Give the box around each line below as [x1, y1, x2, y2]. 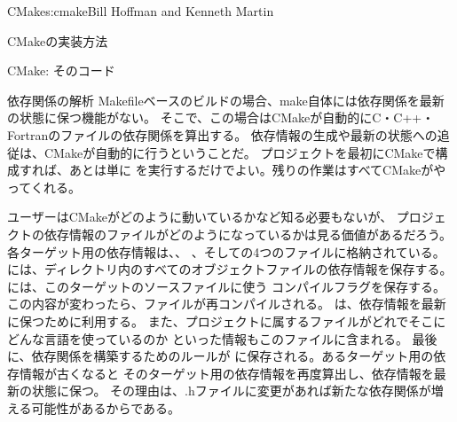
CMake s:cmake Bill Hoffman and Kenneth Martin [7, 2, 274, 20]
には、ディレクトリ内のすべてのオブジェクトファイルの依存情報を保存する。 [7, 260, 453, 278]
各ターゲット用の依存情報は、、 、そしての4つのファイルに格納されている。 [7, 242, 445, 261]
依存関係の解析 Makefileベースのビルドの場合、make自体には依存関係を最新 [7, 90, 445, 109]
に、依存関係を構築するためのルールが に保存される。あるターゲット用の [7, 347, 434, 365]
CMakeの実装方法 [7, 31, 108, 50]
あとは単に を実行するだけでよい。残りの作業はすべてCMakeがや [68, 160, 446, 179]
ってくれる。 [7, 177, 81, 196]
